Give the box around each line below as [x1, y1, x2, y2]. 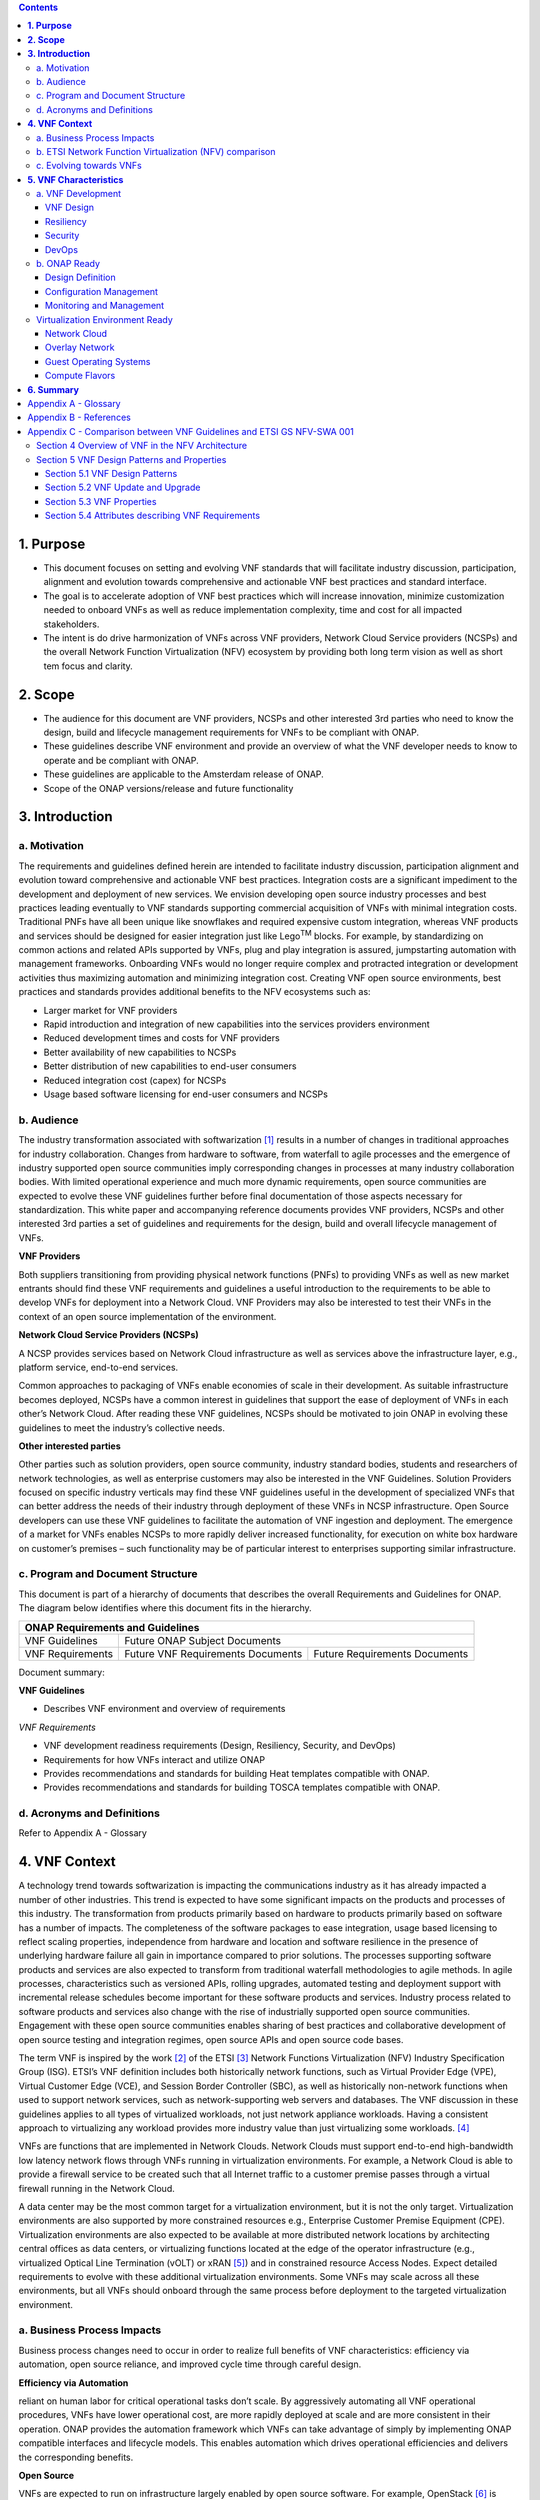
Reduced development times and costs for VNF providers [43, 1032, 280, 1044]
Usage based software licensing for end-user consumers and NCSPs [43, 1088, 329, 1100]
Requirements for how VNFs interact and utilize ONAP [43, 1753, 265, 1765]
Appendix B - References [27, 411, 132, 424]
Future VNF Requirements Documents [124, 1646, 303, 1660]
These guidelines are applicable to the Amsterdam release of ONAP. [43, 768, 324, 780]
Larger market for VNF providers [43, 1004, 178, 1016]
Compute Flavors [45, 370, 116, 382]
